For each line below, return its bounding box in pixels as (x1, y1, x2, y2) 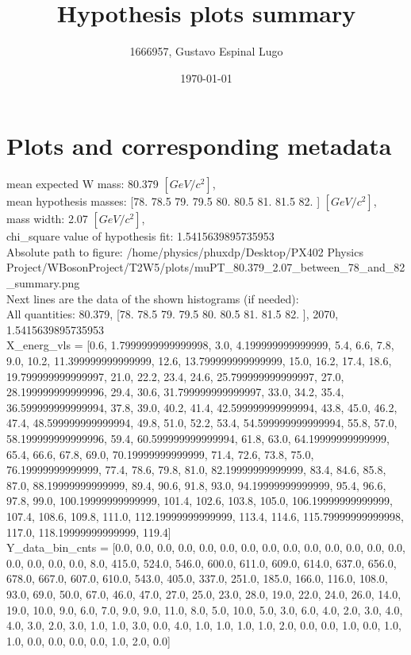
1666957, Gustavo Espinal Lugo (129, 43, 283, 60)
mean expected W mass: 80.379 (6, 175, 159, 192)
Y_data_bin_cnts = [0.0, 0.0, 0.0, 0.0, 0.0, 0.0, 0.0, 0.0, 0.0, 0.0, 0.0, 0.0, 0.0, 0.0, (6, 539, 405, 556)
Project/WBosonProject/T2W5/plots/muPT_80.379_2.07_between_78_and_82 (6, 259, 405, 275)
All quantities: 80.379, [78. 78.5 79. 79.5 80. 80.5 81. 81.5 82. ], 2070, (6, 306, 339, 322)
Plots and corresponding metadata (6, 129, 392, 162)
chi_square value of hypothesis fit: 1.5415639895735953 (6, 228, 275, 245)
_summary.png (6, 275, 80, 291)
